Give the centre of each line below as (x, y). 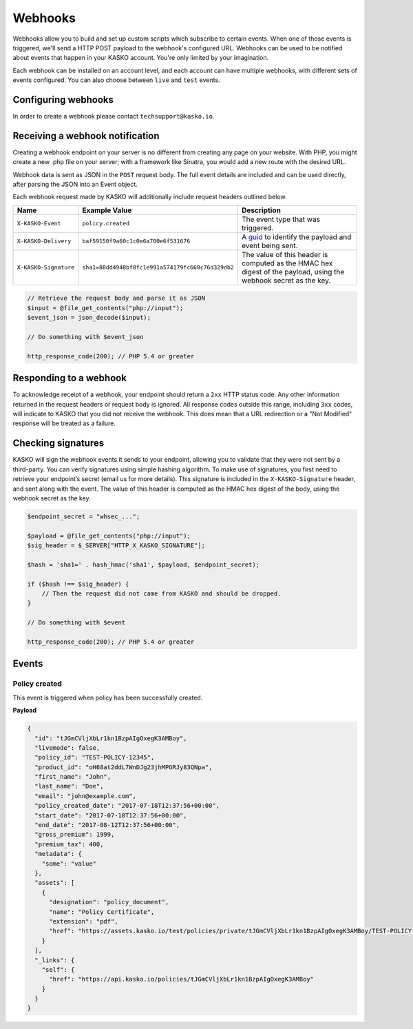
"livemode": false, (67, 747)
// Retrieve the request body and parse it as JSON (116, 298)
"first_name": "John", (73, 777)
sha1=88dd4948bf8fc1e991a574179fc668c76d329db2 (158, 268)
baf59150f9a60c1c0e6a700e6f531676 (136, 241)
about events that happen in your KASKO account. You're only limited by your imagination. (141, 58)
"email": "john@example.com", (86, 796)
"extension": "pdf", (84, 921)
